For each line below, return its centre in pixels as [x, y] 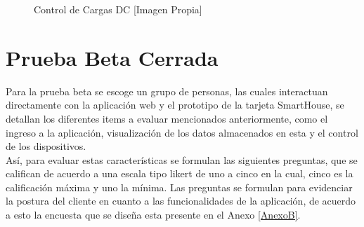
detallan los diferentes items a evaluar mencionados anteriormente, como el [167, 118]
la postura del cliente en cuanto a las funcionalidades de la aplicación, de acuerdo [181, 201]
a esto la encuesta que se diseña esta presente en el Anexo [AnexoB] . [153, 215]
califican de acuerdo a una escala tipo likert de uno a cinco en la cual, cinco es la [180, 173]
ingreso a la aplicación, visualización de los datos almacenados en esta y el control [182, 132]
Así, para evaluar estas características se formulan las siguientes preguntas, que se [182, 159]
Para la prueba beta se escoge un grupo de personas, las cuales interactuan [167, 91]
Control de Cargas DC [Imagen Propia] [118, 9]
